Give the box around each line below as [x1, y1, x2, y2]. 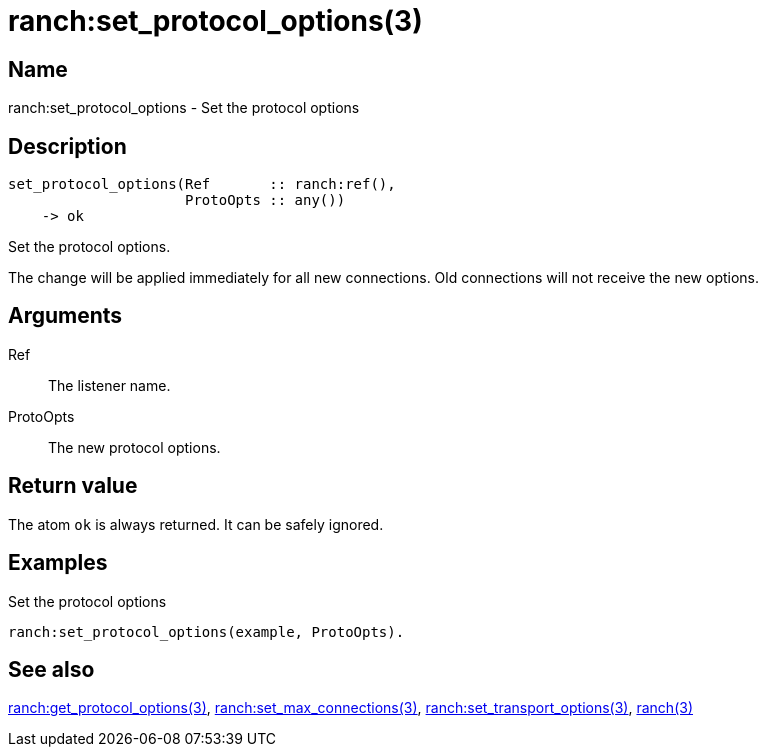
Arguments [8, 303, 123, 329]
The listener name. [48, 376, 171, 394]
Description [8, 133, 127, 159]
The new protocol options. [48, 438, 221, 456]
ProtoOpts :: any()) [185, 192, 346, 209]
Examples [8, 550, 108, 576]
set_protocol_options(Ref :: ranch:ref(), [8, 176, 396, 193]
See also [8, 656, 95, 682]
